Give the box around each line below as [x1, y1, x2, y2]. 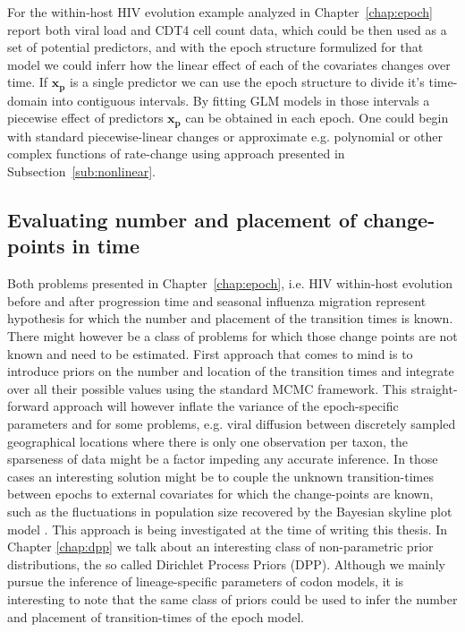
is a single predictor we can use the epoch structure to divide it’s [69, 73, 425, 91]
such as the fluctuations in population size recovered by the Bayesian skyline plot [7, 501, 452, 520]
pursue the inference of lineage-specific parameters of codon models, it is [7, 572, 404, 591]
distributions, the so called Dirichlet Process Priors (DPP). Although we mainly [7, 554, 445, 573]
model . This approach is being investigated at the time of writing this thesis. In [7, 519, 448, 538]
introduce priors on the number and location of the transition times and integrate [7, 362, 454, 380]
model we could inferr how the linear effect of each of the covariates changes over [7, 55, 451, 73]
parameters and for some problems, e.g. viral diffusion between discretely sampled [7, 414, 456, 432]
